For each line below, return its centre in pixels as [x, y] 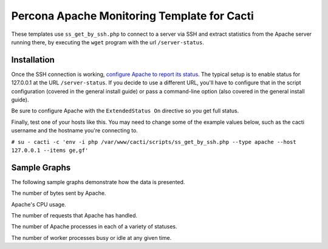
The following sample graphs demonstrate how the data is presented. [98, 182]
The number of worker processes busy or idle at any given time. [91, 237]
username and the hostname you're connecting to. [74, 131]
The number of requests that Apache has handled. [74, 216]
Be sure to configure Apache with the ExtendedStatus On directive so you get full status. [125, 111]
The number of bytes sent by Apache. [59, 193]
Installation [33, 60]
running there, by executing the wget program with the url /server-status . [108, 42]
